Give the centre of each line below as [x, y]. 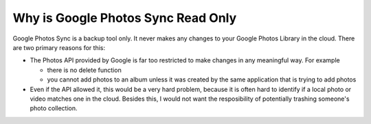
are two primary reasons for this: [59, 47]
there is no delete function [84, 70]
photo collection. [54, 108]
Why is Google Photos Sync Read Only [125, 18]
